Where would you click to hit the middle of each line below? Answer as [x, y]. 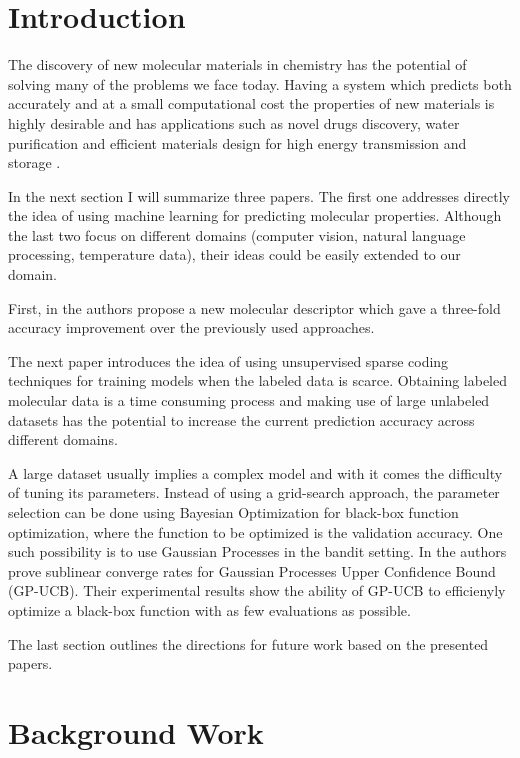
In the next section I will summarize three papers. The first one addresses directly [259, 195]
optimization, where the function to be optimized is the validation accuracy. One [255, 531]
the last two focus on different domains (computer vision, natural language [237, 234]
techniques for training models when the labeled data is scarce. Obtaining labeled [257, 380]
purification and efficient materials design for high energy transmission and [237, 142]
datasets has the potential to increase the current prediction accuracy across [241, 419]
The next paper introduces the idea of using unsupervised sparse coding [228, 360]
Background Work [136, 731]
